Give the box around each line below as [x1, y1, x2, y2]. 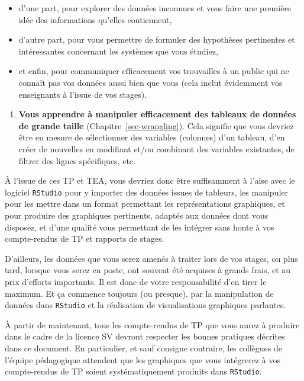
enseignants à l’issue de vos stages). [18, 88, 147, 100]
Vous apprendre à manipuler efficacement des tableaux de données [18, 108, 296, 120]
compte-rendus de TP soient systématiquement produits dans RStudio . [5, 365, 262, 377]
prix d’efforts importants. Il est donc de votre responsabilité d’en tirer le [5, 275, 267, 287]
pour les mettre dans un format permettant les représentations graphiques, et [5, 197, 285, 210]
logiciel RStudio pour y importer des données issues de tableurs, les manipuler [5, 185, 289, 198]
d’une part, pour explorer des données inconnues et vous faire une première [18, 2, 292, 14]
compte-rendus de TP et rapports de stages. [5, 232, 164, 245]
